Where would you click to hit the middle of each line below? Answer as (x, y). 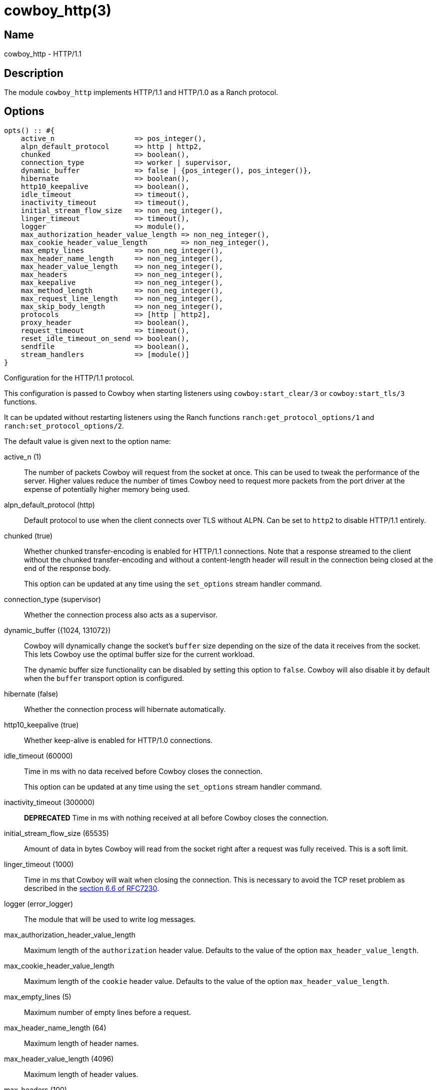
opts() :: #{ (29, 130)
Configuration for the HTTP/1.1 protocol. (69, 377)
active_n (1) (23, 456)
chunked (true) (28, 535)
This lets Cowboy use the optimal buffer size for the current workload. (139, 654)
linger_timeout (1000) (39, 864)
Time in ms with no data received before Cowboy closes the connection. (143, 771)
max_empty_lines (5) (38, 996)
